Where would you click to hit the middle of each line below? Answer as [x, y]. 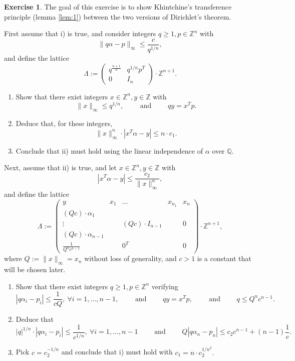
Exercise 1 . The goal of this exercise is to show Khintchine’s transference [118, 7]
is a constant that [224, 258]
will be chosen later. [35, 269]
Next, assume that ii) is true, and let [61, 167]
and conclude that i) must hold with [117, 352]
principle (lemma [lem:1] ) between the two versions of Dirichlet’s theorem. [118, 16]
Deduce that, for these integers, [64, 123]
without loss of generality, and [130, 258]
